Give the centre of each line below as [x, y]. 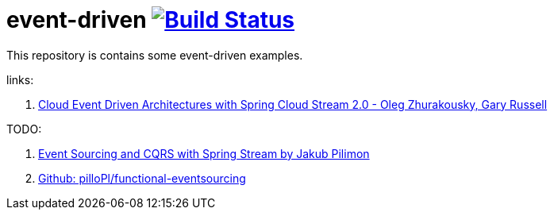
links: [20, 79]
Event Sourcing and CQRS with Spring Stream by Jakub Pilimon [204, 153]
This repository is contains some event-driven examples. [155, 55]
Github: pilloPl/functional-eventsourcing [142, 178]
